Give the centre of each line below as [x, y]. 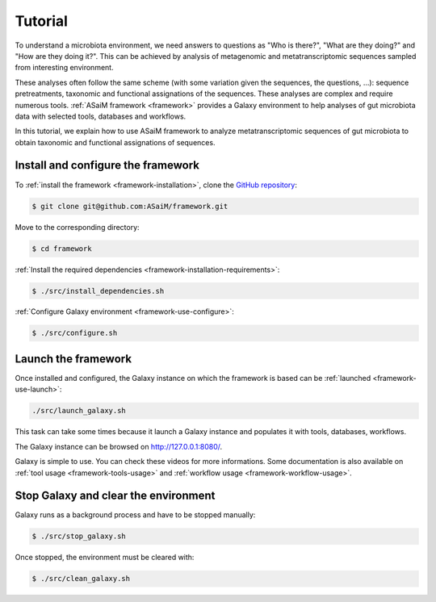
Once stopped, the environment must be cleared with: [105, 558]
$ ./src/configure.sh [75, 333]
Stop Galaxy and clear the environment [115, 496]
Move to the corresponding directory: [78, 227]
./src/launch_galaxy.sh [79, 411]
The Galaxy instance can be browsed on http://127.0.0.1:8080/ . [119, 446]
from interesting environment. [64, 68]
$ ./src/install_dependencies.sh [98, 291]
